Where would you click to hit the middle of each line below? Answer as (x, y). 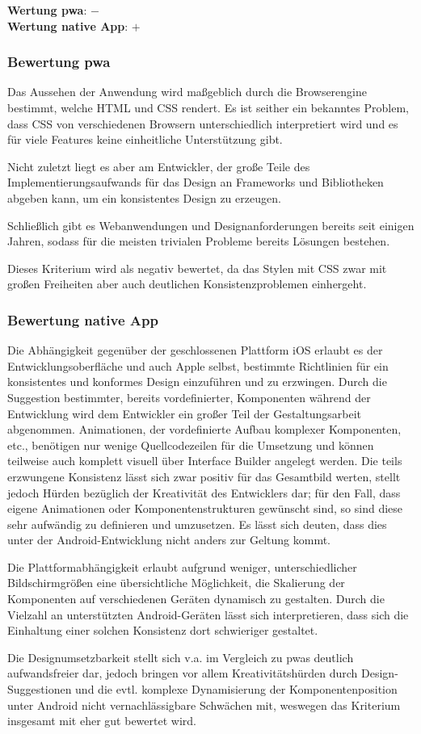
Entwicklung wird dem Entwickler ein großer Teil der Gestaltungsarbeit (185, 413)
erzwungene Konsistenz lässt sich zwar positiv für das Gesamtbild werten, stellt (204, 476)
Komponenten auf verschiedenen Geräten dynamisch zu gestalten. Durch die (196, 599)
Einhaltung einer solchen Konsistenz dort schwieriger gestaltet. (163, 630)
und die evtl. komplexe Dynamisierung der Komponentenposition (236, 689)
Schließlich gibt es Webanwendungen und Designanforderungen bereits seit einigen (211, 225)
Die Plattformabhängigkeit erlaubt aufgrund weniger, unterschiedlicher (182, 566)
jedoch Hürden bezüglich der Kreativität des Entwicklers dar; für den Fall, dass (204, 492)
